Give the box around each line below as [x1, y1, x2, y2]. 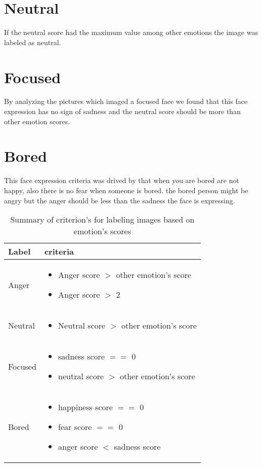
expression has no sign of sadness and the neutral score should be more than [4, 106, 241, 117]
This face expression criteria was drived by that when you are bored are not [4, 175, 239, 186]
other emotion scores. [4, 116, 70, 126]
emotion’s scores [73, 225, 131, 237]
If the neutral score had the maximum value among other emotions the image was [4, 27, 258, 38]
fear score [58, 421, 92, 433]
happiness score [58, 401, 113, 413]
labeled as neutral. [4, 37, 61, 47]
